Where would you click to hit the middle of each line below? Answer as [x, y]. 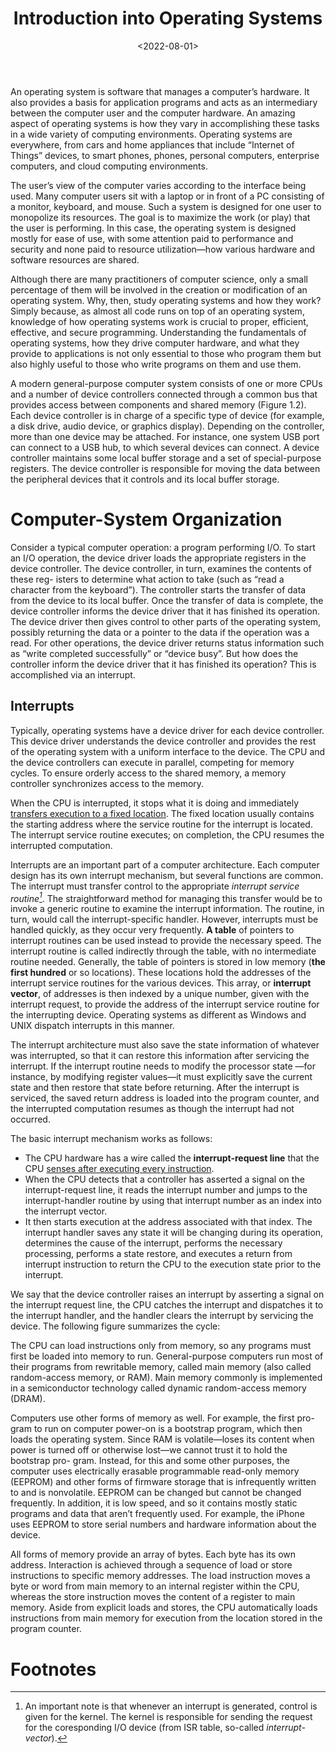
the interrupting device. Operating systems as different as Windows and [158, 1015]
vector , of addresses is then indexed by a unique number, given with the [160, 994]
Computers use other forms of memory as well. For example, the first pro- [162, 1418]
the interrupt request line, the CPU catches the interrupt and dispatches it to [167, 1305]
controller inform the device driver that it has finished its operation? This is [163, 664]
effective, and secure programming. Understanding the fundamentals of [158, 332]
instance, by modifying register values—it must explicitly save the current [161, 1077]
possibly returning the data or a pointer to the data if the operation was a [160, 632]
